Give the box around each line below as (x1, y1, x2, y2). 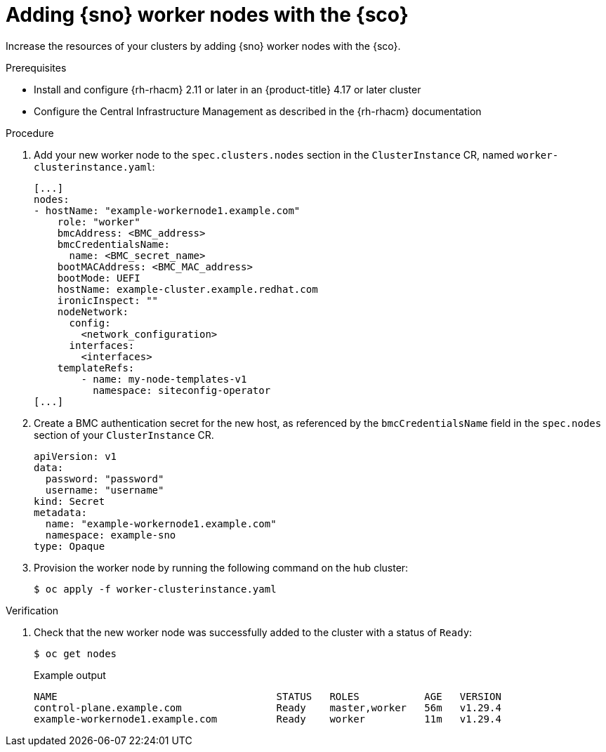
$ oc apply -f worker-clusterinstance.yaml (34, 583, 277, 595)
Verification (6, 604, 59, 616)
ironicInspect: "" (57, 294, 159, 306)
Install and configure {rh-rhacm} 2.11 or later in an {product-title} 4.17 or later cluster (34, 83, 421, 95)
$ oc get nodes (34, 647, 117, 659)
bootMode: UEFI (57, 272, 140, 284)
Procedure (6, 126, 54, 139)
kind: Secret (34, 495, 105, 507)
